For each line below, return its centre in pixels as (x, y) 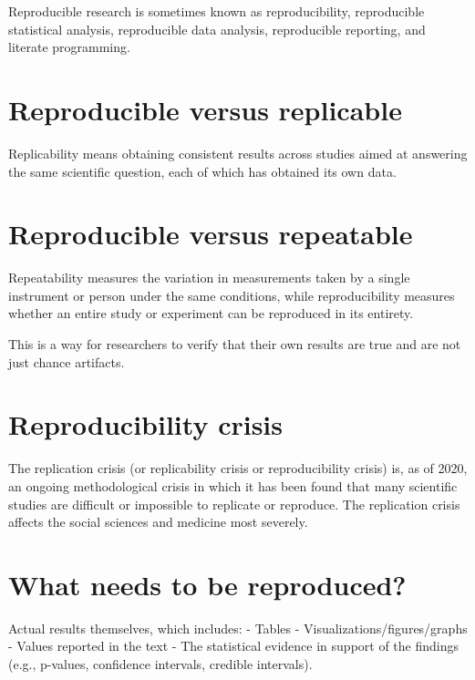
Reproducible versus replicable (205, 109)
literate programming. (69, 47)
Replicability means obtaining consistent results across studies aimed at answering (238, 153)
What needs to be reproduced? (207, 584)
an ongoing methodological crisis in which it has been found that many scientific (233, 485)
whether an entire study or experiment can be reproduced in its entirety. (211, 313)
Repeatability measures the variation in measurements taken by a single (209, 278)
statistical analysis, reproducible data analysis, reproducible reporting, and (217, 29)
